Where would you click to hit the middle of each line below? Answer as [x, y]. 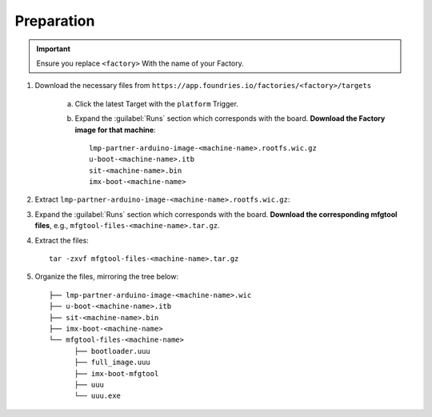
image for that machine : [115, 130]
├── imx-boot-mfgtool [116, 373]
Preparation [55, 21]
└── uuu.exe [98, 396]
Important [54, 49]
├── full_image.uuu [112, 363]
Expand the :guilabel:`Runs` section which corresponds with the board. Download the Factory [230, 118]
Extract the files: [62, 240]
